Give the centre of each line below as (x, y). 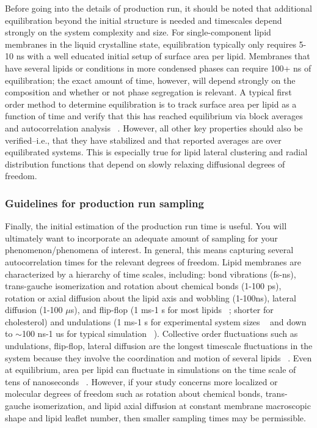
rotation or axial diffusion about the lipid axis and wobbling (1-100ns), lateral (151, 297)
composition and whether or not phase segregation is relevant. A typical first (148, 92)
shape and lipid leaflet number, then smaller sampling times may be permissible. (155, 417)
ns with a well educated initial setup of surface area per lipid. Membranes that (163, 56)
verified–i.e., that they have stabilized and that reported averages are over (143, 140)
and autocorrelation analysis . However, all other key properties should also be (154, 127)
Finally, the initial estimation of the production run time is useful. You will (146, 226)
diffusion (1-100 (34, 310)
